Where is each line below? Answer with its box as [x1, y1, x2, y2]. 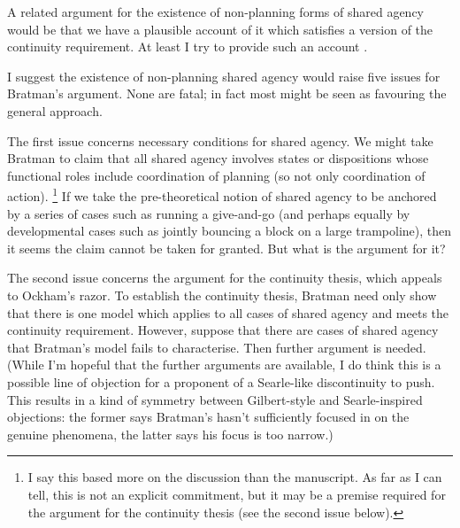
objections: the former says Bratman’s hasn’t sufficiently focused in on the [7, 408, 410, 426]
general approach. [7, 101, 103, 120]
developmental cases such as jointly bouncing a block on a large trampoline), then [7, 221, 452, 240]
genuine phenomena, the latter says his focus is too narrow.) [7, 424, 333, 443]
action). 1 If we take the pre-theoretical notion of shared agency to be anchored [7, 184, 437, 205]
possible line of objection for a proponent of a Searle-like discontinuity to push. [7, 372, 435, 391]
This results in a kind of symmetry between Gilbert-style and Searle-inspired [7, 390, 423, 408]
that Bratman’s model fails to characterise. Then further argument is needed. [7, 338, 426, 356]
